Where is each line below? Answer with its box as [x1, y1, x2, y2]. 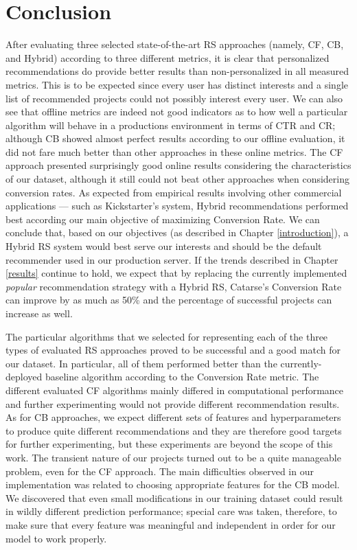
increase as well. [5, 306, 73, 320]
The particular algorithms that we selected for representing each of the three [5, 329, 328, 343]
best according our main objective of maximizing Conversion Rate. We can [5, 211, 320, 226]
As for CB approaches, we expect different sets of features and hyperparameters [5, 410, 341, 424]
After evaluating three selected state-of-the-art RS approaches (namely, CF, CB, [5, 37, 344, 51]
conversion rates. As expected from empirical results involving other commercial [5, 185, 342, 199]
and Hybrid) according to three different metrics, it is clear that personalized [5, 50, 330, 65]
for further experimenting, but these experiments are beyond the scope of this [5, 437, 333, 451]
